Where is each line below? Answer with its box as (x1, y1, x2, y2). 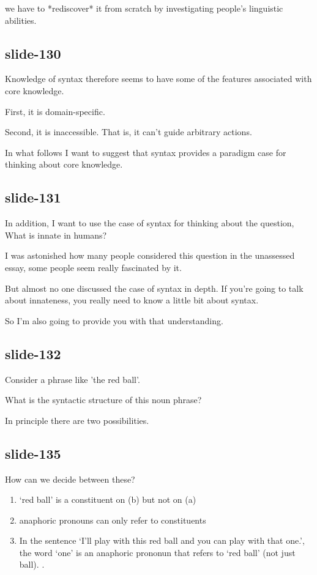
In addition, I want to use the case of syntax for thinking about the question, (5, 217, 294, 229)
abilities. (5, 13, 37, 26)
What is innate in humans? (5, 228, 107, 241)
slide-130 (5, 43, 61, 62)
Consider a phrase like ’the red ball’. (5, 373, 140, 385)
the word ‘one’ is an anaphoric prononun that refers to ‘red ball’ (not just (19, 546, 296, 558)
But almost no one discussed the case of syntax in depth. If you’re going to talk (5, 281, 304, 294)
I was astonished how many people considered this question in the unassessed (5, 249, 295, 262)
